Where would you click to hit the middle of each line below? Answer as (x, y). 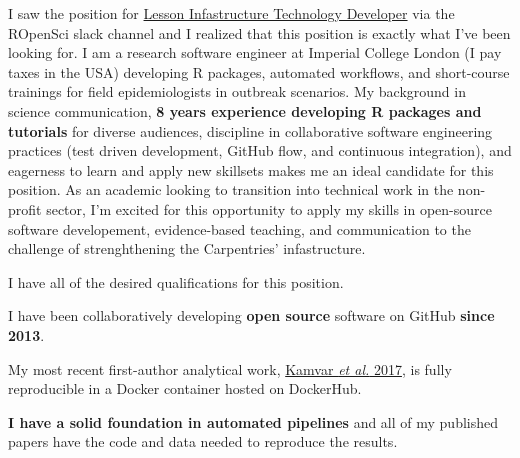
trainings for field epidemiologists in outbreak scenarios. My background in (237, 91)
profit (25, 208)
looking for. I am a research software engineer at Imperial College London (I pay (255, 52)
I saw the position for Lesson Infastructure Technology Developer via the (231, 13)
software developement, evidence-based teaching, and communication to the (239, 228)
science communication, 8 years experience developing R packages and (245, 110)
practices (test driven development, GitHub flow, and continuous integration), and (260, 150)
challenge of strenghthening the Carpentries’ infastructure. (187, 248)
